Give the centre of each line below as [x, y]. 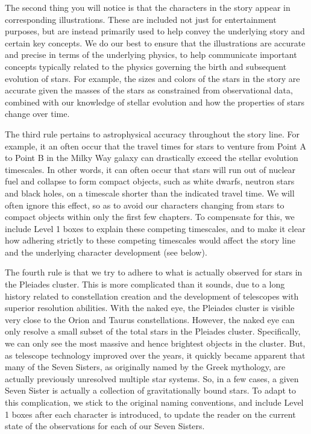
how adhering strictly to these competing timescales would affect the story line [150, 240]
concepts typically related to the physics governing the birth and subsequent [146, 66]
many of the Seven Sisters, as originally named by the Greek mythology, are [145, 367]
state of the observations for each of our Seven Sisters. [105, 426]
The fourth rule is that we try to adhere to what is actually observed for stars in [154, 272]
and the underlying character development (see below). [106, 252]
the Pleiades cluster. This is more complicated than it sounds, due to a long [145, 284]
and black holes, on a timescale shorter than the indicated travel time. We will [150, 193]
